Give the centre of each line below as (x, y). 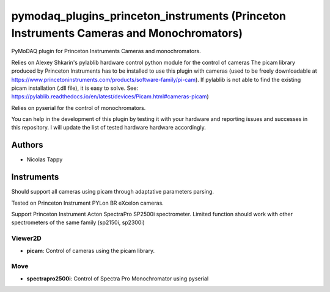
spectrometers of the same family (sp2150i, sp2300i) (78, 222)
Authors (27, 145)
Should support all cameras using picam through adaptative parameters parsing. (112, 192)
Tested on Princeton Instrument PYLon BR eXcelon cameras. (88, 203)
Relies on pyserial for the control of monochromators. (79, 108)
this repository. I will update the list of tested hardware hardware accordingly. (108, 128)
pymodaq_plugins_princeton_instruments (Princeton (149, 16)
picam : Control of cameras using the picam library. (91, 250)
